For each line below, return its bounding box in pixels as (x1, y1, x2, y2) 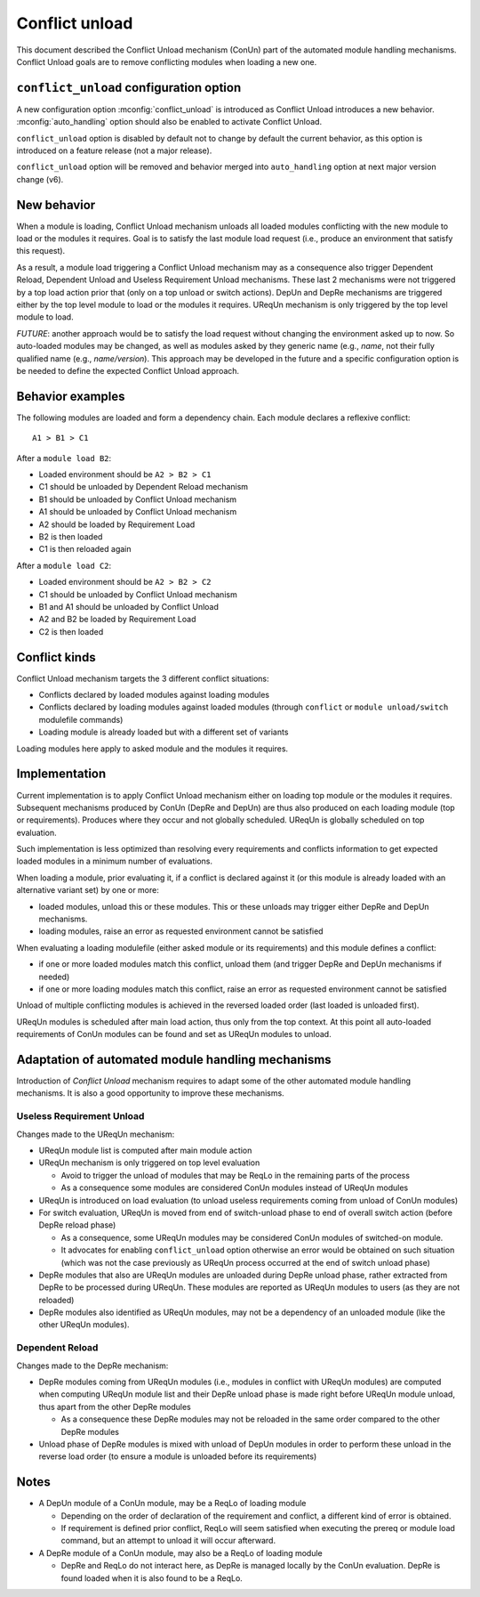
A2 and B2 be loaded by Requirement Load (38, 614, 196, 625)
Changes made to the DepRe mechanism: (16, 1360, 169, 1371)
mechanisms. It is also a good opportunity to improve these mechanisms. (16, 1088, 284, 1098)
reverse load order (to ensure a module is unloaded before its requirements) (38, 1451, 317, 1462)
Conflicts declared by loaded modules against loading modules (38, 690, 270, 701)
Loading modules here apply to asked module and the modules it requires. (16, 743, 289, 754)
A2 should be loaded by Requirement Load (38, 519, 196, 530)
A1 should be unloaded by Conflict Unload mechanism (38, 507, 237, 517)
